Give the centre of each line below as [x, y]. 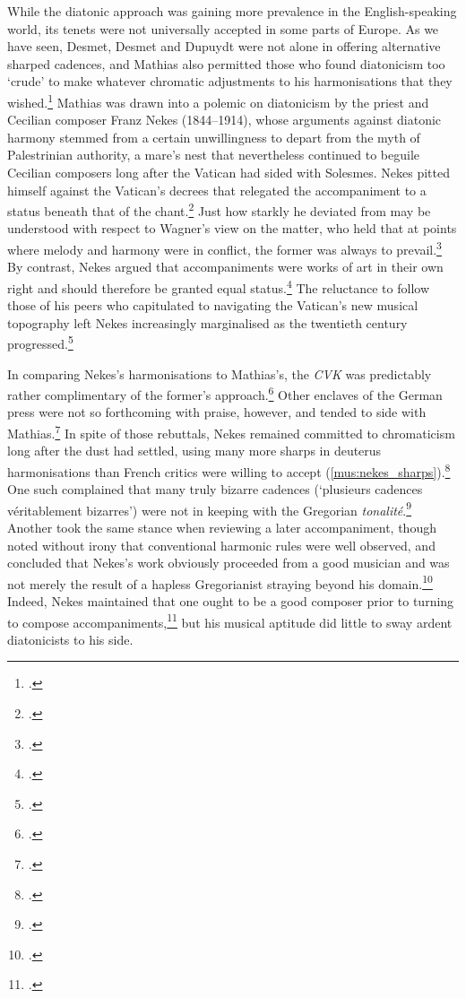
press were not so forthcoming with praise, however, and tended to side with [217, 412]
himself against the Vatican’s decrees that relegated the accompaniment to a [217, 190]
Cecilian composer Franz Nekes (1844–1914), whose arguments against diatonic [224, 120]
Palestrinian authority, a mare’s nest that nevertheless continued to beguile [214, 155]
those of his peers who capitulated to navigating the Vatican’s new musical [213, 305]
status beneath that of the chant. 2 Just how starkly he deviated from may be [219, 209]
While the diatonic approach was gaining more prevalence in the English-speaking [232, 11]
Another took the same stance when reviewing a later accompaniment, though [222, 527]
